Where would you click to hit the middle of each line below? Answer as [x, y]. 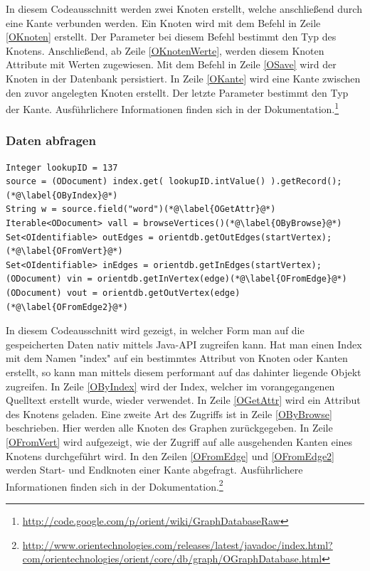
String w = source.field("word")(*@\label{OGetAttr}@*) [141, 209]
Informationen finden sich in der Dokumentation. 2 [115, 485]
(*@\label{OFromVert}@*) [64, 251]
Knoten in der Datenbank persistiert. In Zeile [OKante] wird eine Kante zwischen [183, 78]
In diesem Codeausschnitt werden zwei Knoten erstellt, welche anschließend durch [184, 9]
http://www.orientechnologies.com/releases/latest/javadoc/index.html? [178, 544]
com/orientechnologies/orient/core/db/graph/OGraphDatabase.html [172, 559]
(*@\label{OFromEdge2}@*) [67, 307]
